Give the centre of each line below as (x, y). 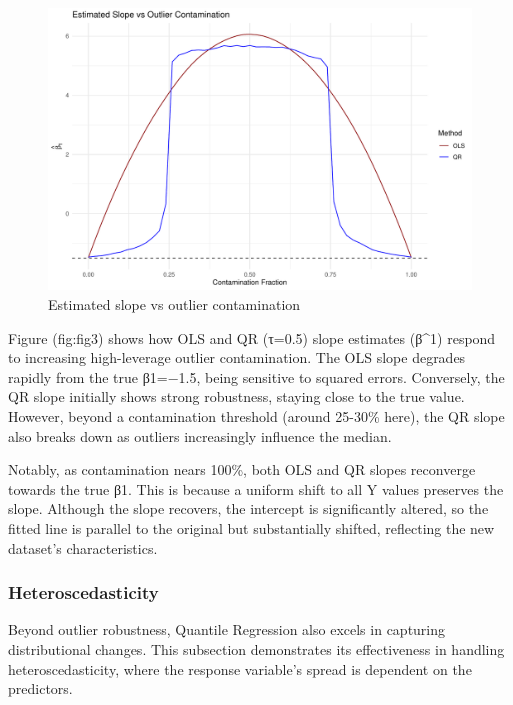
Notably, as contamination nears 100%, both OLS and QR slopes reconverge (242, 469)
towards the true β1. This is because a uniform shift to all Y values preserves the (256, 488)
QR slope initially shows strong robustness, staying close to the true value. (236, 396)
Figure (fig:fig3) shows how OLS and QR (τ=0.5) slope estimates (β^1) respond (252, 337)
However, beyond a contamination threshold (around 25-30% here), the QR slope (256, 415)
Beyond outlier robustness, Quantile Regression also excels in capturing (227, 629)
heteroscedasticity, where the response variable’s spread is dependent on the (240, 668)
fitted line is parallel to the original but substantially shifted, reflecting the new (251, 527)
